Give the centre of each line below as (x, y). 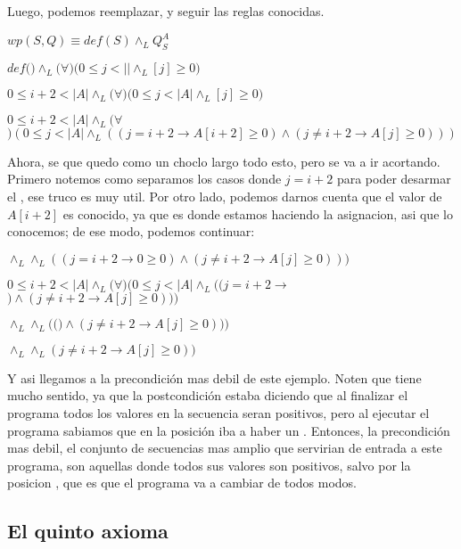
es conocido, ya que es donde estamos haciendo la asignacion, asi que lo (258, 213)
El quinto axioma (88, 531)
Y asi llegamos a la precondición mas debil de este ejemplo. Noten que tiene (214, 377)
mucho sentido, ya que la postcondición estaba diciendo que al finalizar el (208, 395)
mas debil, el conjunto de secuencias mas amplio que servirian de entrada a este (225, 448)
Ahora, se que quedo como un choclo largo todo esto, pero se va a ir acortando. (224, 161)
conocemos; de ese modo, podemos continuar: (131, 231)
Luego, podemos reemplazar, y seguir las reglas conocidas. (166, 11)
